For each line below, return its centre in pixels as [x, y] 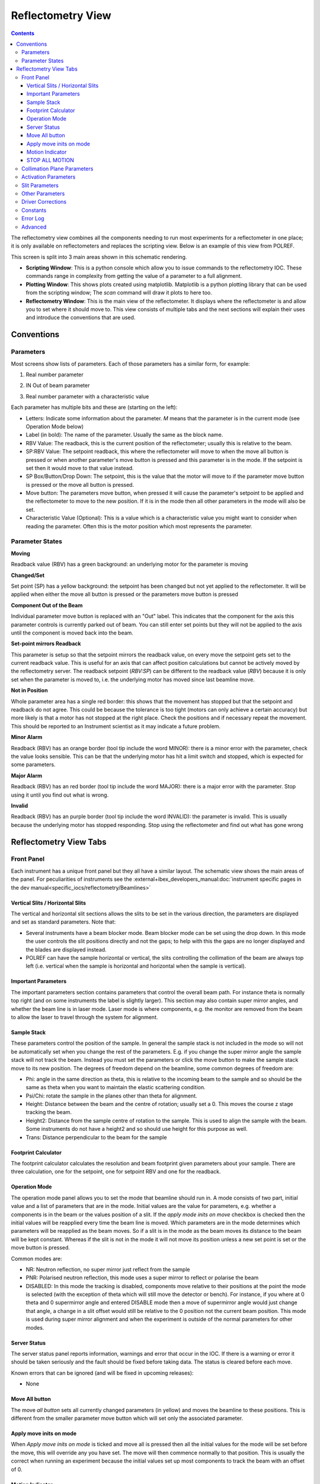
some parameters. [33, 765]
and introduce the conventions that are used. [81, 318]
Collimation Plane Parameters [57, 169]
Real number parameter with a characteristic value [87, 396]
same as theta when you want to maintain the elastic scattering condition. [116, 1087]
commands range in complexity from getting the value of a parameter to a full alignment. [134, 276]
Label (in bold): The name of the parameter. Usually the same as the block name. [124, 435]
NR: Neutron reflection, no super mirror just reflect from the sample [108, 1269]
